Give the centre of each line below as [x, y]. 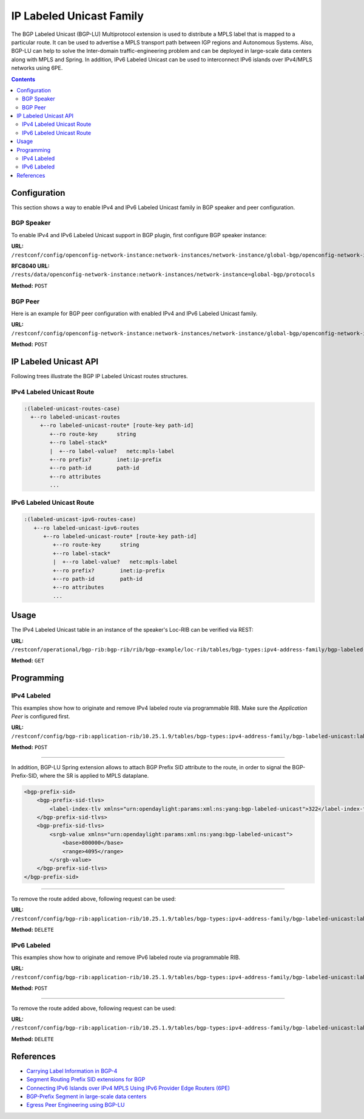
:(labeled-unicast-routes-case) [72, 408]
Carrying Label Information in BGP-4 [72, 1071]
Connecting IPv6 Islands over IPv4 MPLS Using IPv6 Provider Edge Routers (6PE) [128, 1088]
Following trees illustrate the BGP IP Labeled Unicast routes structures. [99, 376]
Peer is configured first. [41, 716]
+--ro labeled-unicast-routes [76, 417]
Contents [23, 79]
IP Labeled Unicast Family [77, 16]
